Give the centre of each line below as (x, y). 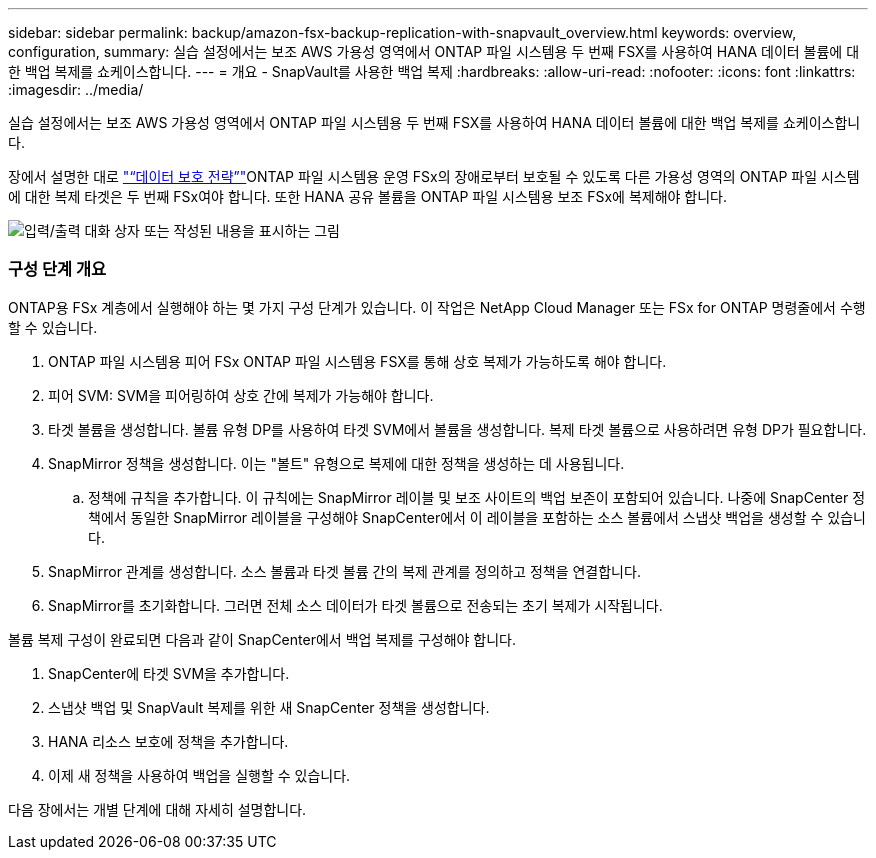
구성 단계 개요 (57, 269)
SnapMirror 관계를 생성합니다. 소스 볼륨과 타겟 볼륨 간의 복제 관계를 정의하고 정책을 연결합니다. (344, 571)
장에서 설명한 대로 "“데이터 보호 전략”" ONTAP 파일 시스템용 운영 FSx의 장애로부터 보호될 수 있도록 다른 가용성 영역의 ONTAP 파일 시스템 (434, 176)
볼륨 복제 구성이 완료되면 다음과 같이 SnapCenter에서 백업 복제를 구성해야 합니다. (262, 639)
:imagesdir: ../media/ (76, 89)
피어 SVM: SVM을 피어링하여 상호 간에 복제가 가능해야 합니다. (241, 395)
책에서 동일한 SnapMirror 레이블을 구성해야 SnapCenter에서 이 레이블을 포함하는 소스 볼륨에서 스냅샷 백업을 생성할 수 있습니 (477, 517)
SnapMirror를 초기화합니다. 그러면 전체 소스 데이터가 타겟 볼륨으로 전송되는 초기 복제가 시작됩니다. (355, 605)
